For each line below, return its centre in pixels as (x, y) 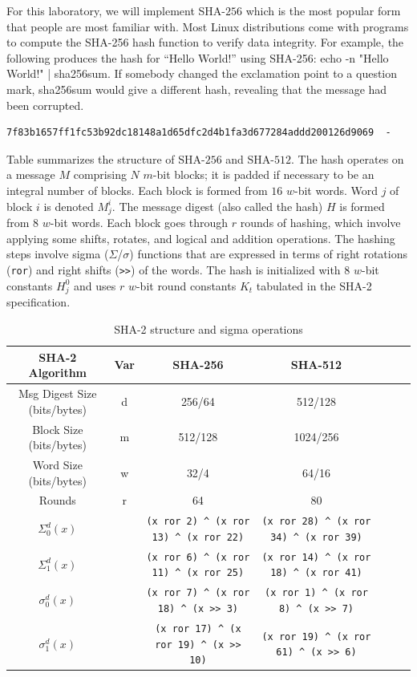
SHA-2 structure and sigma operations (208, 329)
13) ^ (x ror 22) (198, 537)
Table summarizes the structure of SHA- (106, 158)
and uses (95, 285)
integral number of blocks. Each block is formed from (137, 190)
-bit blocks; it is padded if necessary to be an (263, 174)
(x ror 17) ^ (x (198, 628)
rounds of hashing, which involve (320, 223)
